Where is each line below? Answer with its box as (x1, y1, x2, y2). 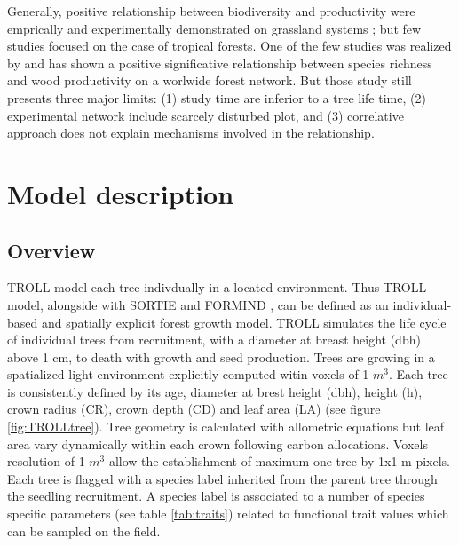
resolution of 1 (7, 452, 85, 471)
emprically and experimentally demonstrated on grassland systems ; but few (7, 19, 422, 37)
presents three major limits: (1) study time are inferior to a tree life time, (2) (7, 88, 426, 107)
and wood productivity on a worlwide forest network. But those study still (7, 71, 412, 90)
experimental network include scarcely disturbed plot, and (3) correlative (7, 106, 404, 124)
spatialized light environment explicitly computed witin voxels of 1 (7, 365, 369, 384)
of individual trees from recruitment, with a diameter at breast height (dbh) (7, 330, 421, 349)
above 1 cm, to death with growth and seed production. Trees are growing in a (7, 347, 435, 366)
